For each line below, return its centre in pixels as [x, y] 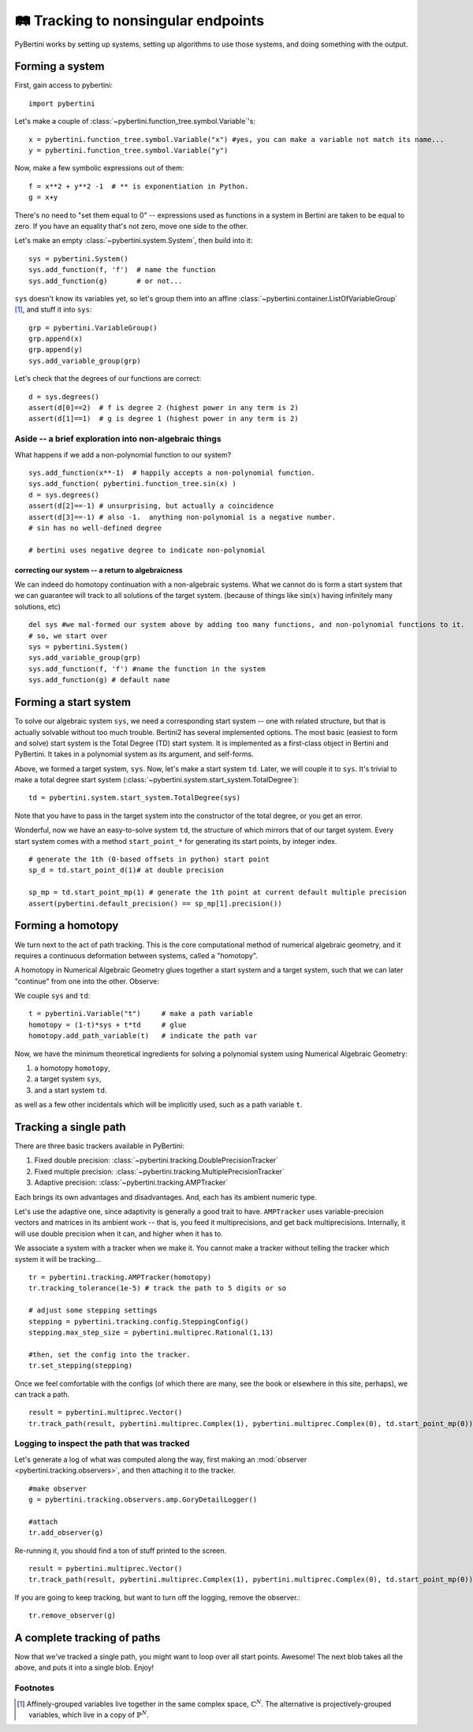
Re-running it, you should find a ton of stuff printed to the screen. [121, 1551]
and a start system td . [71, 1090]
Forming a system [60, 67]
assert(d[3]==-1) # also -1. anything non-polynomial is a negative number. [182, 517]
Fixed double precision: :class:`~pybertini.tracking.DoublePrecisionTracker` [156, 1160]
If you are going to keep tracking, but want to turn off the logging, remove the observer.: [158, 1597]
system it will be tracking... [58, 1259]
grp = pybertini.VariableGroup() [93, 328]
